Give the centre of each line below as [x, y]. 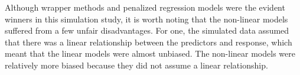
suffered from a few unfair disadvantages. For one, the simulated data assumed [147, 30]
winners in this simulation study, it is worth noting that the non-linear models [146, 19]
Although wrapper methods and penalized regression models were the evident [145, 7]
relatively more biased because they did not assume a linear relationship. [136, 65]
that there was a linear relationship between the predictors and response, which [149, 42]
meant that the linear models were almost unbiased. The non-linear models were [150, 53]
